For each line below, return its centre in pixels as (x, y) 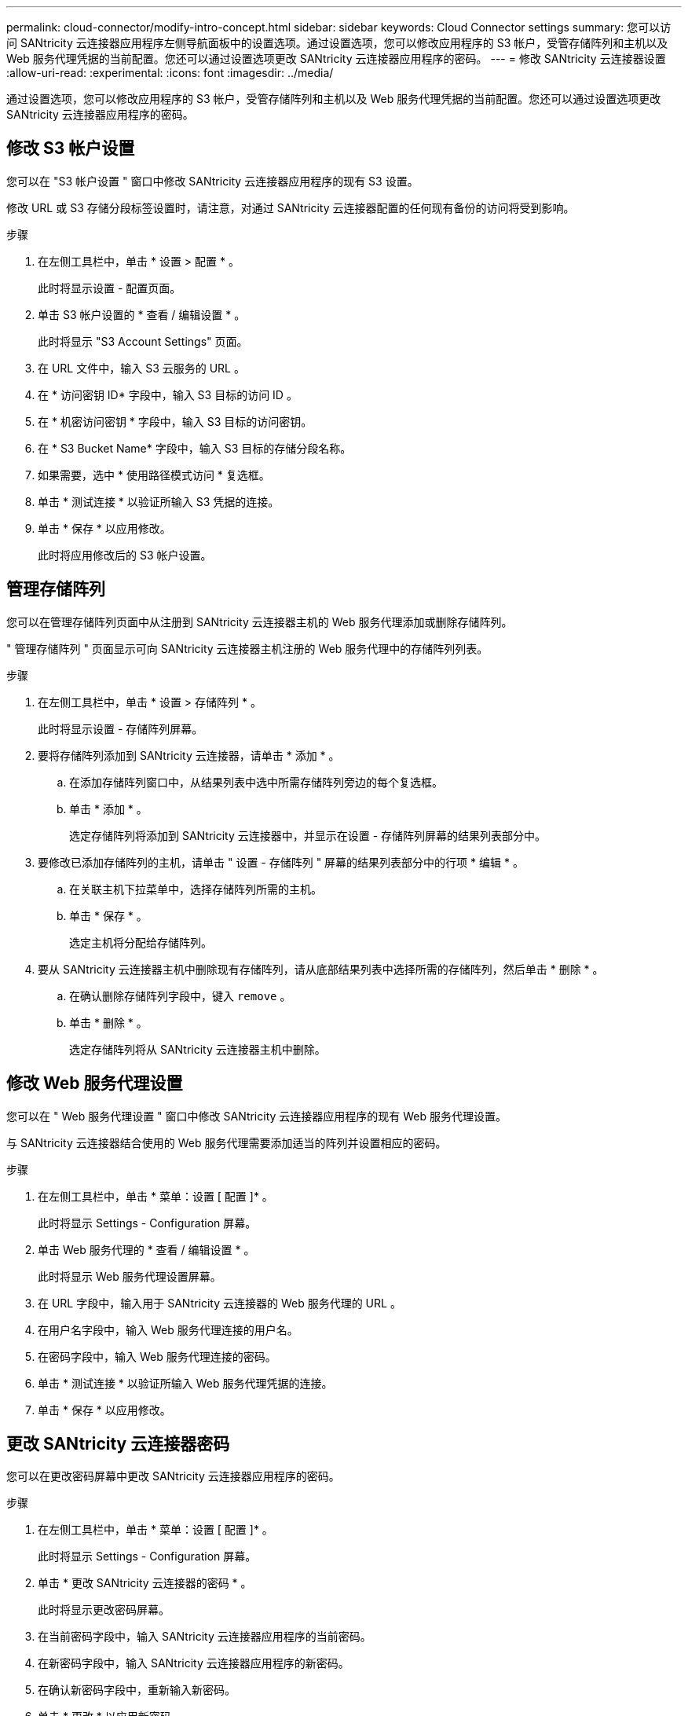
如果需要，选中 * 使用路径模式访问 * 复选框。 (154, 475)
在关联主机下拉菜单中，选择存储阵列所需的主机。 (196, 889)
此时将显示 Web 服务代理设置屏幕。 (130, 1276)
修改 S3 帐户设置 (71, 148)
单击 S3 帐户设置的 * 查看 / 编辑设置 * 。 (142, 314)
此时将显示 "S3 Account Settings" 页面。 (143, 341)
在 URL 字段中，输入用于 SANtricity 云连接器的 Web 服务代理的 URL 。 (220, 1303)
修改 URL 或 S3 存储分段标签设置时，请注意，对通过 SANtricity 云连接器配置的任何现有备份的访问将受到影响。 (291, 207)
